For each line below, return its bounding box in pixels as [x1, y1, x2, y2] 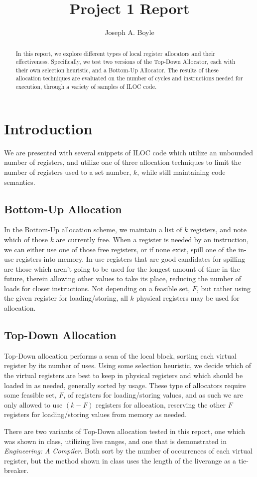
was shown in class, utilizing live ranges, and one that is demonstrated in [4, 436, 227, 446]
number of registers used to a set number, [4, 166, 131, 177]
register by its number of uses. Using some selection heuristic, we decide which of [4, 360, 252, 371]
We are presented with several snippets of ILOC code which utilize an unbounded [4, 147, 253, 157]
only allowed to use [4, 399, 63, 410]
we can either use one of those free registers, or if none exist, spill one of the [4, 244, 236, 254]
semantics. [4, 176, 35, 187]
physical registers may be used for [136, 293, 240, 303]
